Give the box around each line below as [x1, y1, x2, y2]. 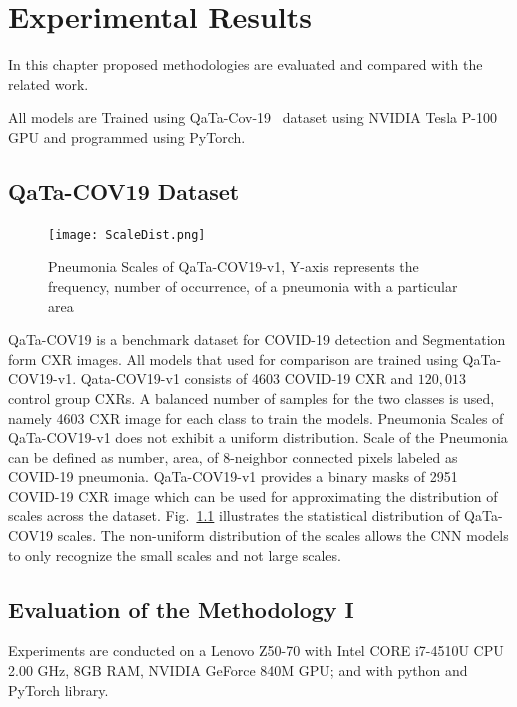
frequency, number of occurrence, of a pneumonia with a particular [48, 275, 458, 296]
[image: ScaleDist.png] [48, 227, 206, 242]
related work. [8, 73, 89, 94]
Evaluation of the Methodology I [8, 593, 354, 624]
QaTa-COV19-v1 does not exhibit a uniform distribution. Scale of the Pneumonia [8, 427, 508, 448]
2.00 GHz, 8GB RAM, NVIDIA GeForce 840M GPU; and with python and [8, 660, 468, 681]
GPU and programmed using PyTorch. [8, 126, 246, 147]
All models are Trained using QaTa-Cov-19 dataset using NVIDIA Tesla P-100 [8, 107, 497, 128]
